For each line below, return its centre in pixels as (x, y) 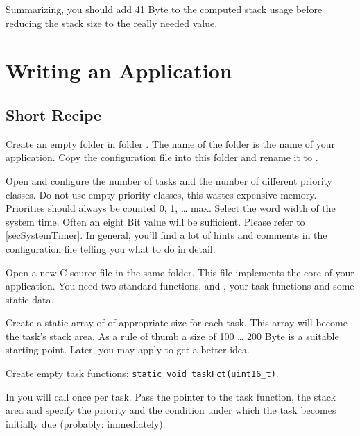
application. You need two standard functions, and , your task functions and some (180, 286)
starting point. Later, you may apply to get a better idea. (128, 350)
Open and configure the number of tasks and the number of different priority (169, 180)
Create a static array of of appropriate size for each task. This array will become (177, 322)
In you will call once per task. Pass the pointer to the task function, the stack (171, 396)
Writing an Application (119, 70)
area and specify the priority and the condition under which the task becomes (171, 410)
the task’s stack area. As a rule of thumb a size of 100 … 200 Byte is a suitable (172, 336)
